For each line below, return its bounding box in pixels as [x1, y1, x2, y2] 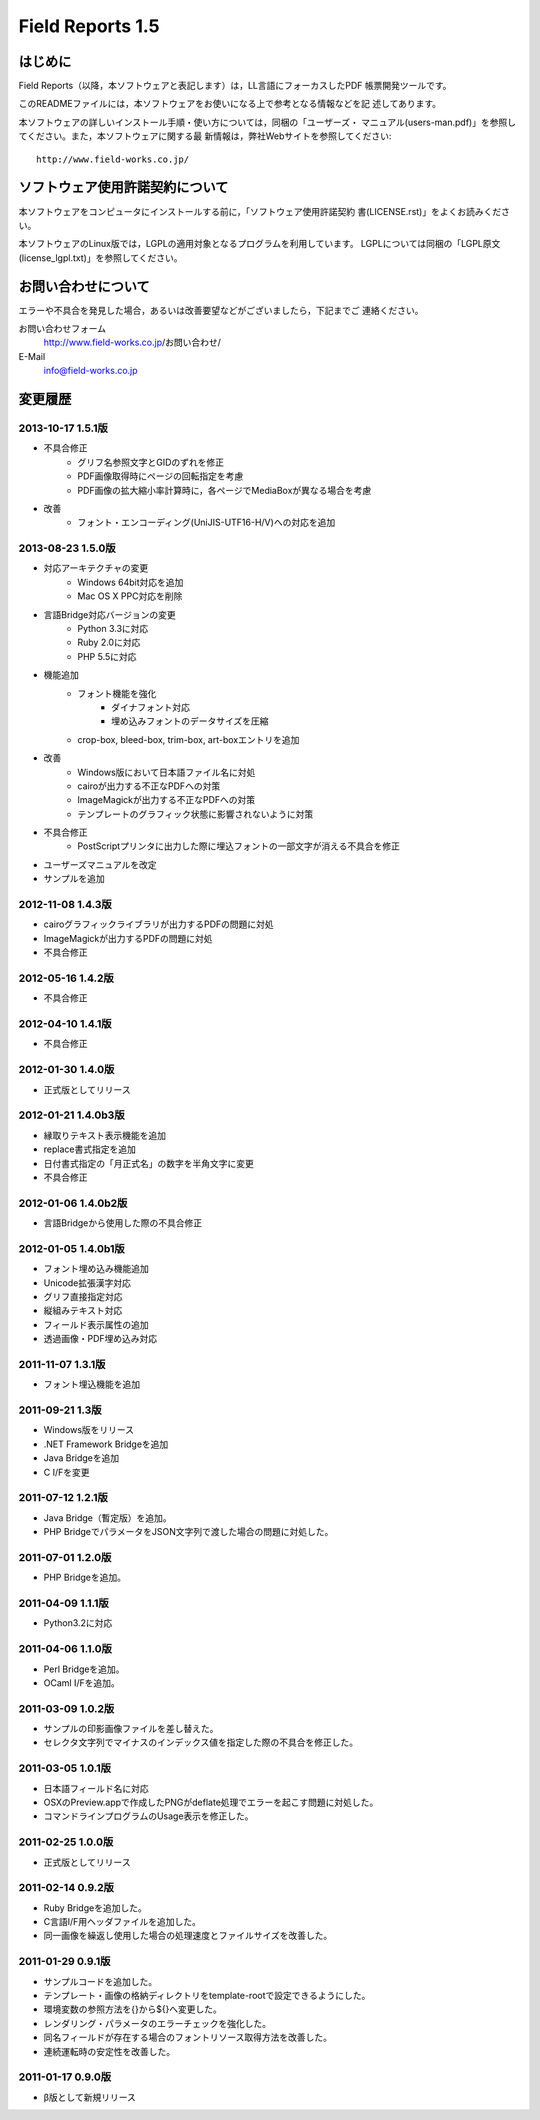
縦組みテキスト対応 [43, 1305, 123, 1317]
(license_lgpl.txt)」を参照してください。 [18, 251, 184, 264]
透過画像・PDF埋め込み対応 [43, 1333, 158, 1345]
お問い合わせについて [18, 278, 150, 295]
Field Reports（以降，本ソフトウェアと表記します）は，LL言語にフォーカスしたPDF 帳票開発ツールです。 [18, 80, 452, 92]
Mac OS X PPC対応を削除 [77, 590, 183, 602]
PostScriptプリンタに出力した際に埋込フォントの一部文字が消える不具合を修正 [77, 840, 400, 852]
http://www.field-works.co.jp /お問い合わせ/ [43, 336, 222, 349]
